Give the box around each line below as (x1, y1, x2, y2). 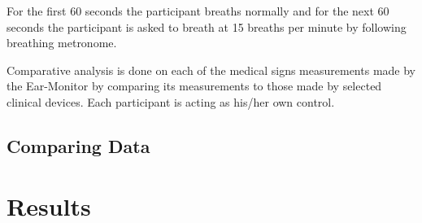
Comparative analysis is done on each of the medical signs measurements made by (7, 61, 415, 78)
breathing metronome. (7, 34, 117, 51)
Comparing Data (7, 133, 150, 158)
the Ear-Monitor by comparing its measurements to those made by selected (7, 77, 382, 94)
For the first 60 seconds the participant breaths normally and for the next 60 (7, 2, 389, 19)
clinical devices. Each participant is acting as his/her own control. (7, 93, 335, 110)
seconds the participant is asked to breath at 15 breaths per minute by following (7, 18, 407, 35)
